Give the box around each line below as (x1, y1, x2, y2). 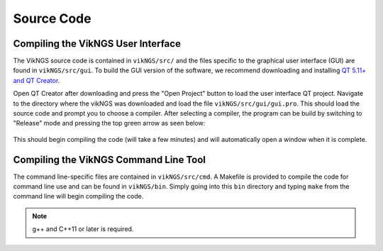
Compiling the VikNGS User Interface (13, 38, 181, 50)
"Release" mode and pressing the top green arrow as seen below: (13, 119, 206, 128)
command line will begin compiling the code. (13, 192, 144, 201)
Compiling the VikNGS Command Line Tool (13, 153, 206, 166)
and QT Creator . (13, 76, 60, 84)
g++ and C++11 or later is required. (32, 225, 134, 233)
